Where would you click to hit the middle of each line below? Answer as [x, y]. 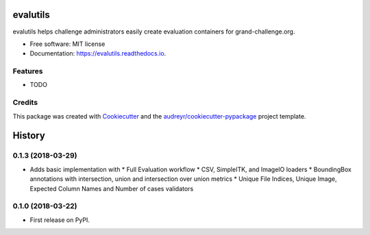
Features [28, 71]
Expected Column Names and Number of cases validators [112, 188]
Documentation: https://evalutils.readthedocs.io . [98, 53]
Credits [25, 103]
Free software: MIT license [67, 44]
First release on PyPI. [60, 220]
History [29, 136]
